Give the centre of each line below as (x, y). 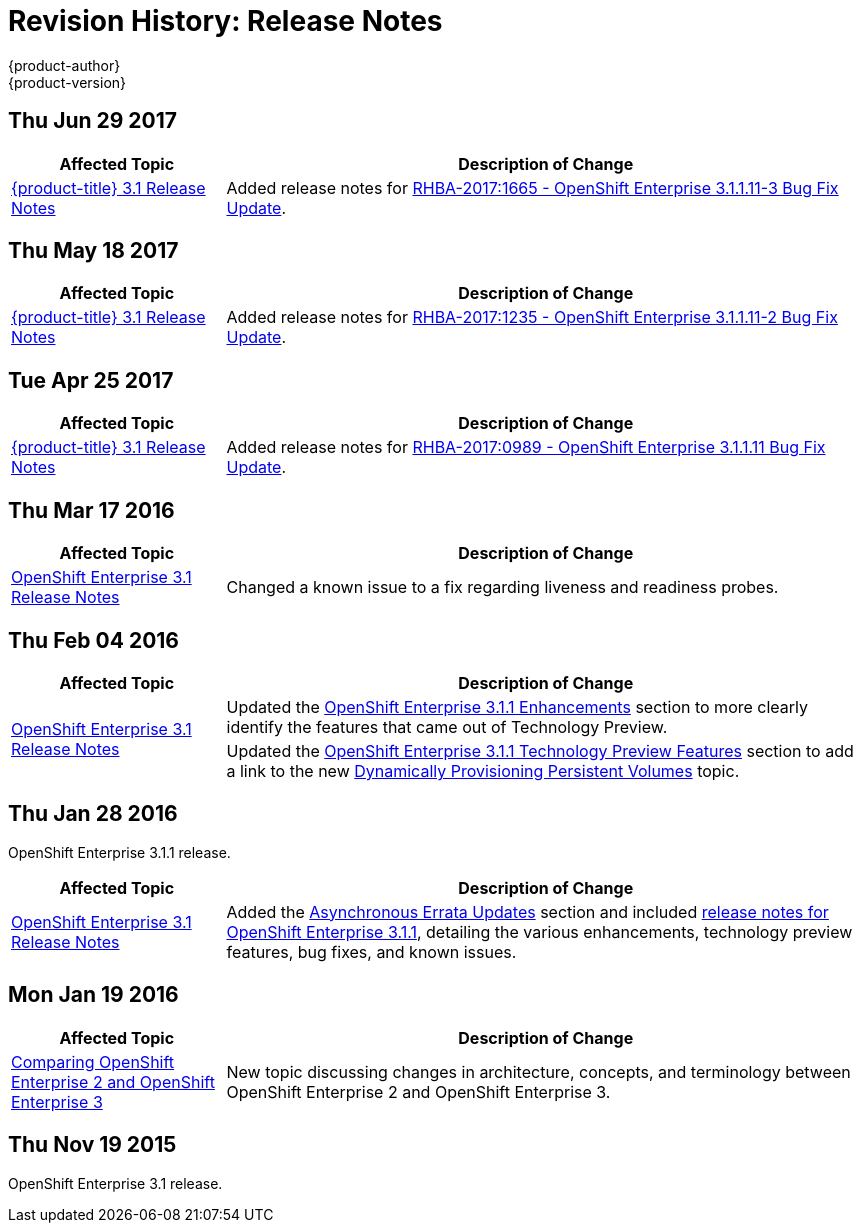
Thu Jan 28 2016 (93, 814)
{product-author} (64, 65)
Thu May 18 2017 (93, 251)
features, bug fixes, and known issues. (371, 951)
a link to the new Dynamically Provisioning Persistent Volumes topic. (483, 770)
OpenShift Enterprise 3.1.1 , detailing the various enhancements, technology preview (539, 931)
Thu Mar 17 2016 (91, 510)
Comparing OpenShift (93, 1061)
